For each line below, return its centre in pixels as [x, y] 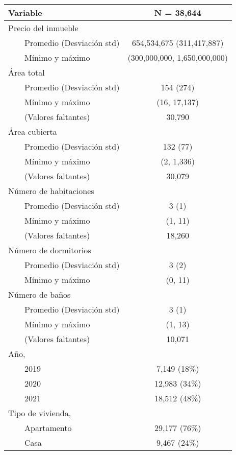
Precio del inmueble [43, 28]
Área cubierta [33, 131]
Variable [25, 13]
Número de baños [40, 294]
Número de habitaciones [51, 191]
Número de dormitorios [50, 250]
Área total [27, 72]
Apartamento [48, 428]
